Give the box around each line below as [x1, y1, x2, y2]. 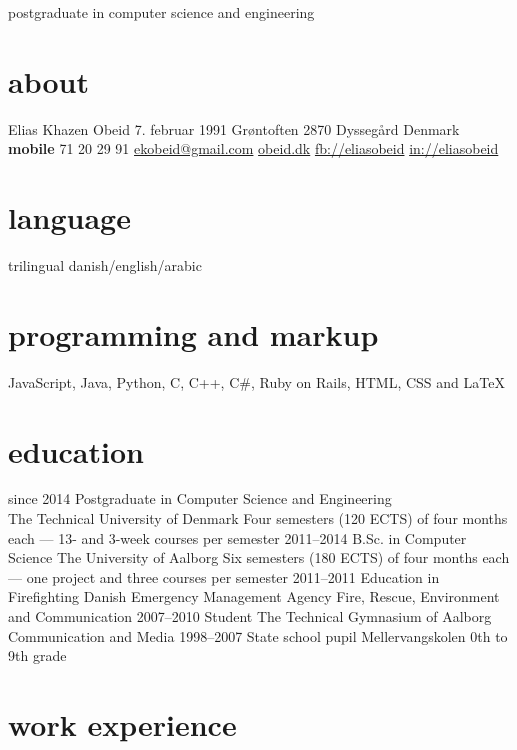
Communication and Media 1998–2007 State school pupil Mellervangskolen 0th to [8, 625, 508, 646]
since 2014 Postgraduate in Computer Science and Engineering [8, 488, 392, 509]
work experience [8, 704, 237, 744]
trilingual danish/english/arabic [8, 255, 202, 276]
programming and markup [8, 313, 379, 354]
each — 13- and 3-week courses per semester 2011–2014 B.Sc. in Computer [8, 527, 467, 548]
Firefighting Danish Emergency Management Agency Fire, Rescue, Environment [8, 586, 500, 607]
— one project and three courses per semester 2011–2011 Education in [8, 566, 440, 587]
